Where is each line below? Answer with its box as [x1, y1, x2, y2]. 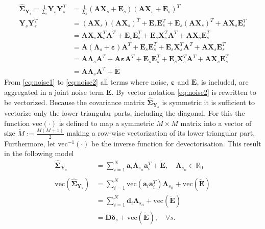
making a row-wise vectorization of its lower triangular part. [66, 128, 255, 138]
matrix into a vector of [180, 117, 252, 128]
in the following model [4, 148, 74, 159]
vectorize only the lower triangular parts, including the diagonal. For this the [4, 108, 245, 118]
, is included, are [197, 77, 249, 87]
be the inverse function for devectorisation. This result [91, 138, 261, 148]
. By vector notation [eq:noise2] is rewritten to [111, 87, 256, 97]
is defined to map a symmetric [59, 117, 154, 128]
